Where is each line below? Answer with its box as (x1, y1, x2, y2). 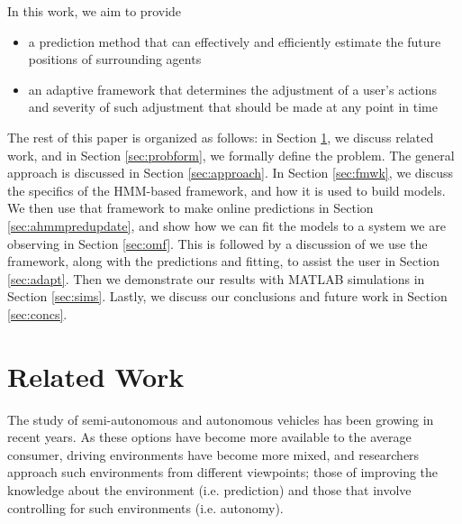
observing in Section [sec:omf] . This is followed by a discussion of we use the (7, 234, 428, 253)
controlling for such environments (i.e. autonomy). (7, 498, 284, 517)
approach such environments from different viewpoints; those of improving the (7, 463, 439, 482)
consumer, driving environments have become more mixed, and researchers (7, 445, 420, 464)
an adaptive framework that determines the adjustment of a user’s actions (28, 79, 437, 98)
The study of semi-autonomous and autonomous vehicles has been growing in (7, 409, 434, 428)
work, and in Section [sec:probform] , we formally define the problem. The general (7, 145, 455, 164)
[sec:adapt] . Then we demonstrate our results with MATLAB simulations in (7, 269, 425, 288)
